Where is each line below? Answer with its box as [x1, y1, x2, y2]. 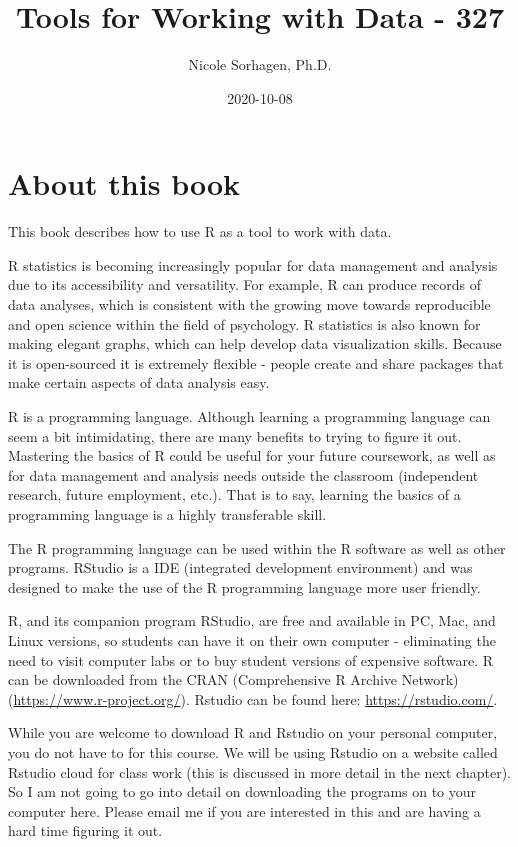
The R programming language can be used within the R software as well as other [8, 537, 506, 558]
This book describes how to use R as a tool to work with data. [8, 221, 392, 242]
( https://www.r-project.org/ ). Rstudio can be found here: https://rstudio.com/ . [8, 688, 498, 709]
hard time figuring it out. [8, 820, 163, 841]
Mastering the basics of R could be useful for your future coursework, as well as [8, 445, 496, 466]
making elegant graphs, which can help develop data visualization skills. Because [8, 333, 502, 354]
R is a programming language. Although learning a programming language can [8, 406, 491, 426]
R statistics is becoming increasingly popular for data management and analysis [8, 254, 498, 275]
